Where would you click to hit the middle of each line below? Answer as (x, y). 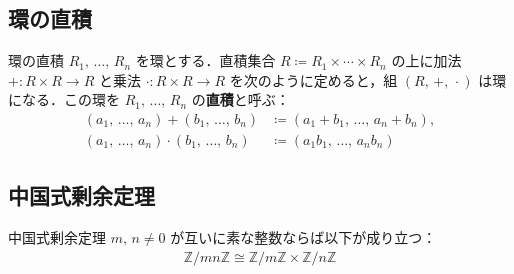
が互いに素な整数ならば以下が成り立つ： (303, 237)
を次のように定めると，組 (313, 79)
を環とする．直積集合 (205, 60)
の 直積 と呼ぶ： (240, 99)
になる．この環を (64, 99)
